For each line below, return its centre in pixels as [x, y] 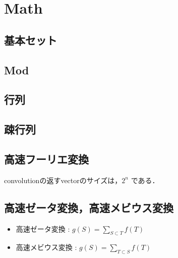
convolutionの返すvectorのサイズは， [63, 180]
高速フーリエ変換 [46, 159]
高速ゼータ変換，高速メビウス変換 [89, 207]
